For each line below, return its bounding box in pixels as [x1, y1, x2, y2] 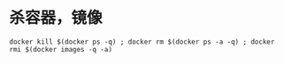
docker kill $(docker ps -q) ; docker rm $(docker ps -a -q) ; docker [9, 37, 275, 46]
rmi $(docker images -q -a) [9, 45, 113, 53]
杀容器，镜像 [9, 8, 104, 28]
